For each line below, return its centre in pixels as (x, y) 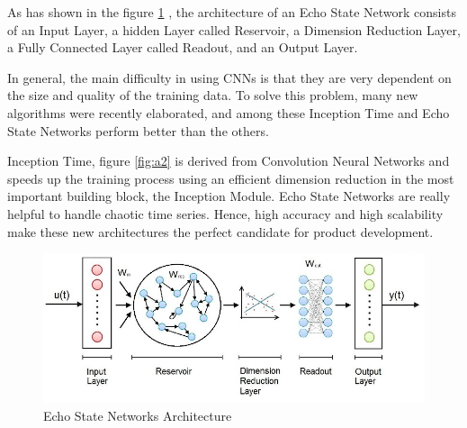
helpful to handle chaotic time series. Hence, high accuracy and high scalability (225, 213)
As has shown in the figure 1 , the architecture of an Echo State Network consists (232, 12)
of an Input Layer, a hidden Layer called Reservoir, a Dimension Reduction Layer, (234, 29)
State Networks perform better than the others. (138, 130)
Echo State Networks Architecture (138, 415)
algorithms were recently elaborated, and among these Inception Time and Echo (229, 112)
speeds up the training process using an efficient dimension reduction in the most (231, 178)
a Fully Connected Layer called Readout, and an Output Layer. (183, 47)
